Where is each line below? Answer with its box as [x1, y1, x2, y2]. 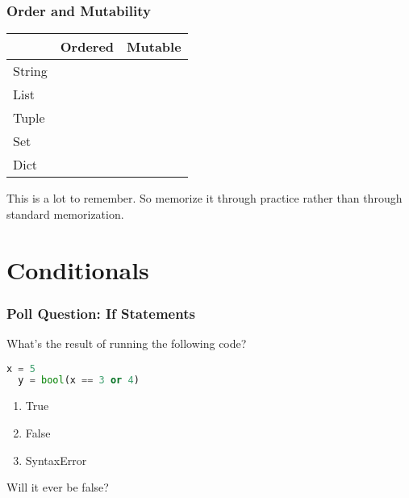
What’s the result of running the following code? [6, 335, 247, 351]
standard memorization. [6, 205, 124, 222]
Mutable [127, 37, 182, 56]
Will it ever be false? [6, 479, 109, 496]
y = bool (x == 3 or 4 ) [18, 375, 140, 387]
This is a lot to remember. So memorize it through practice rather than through [6, 190, 403, 207]
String [13, 61, 48, 81]
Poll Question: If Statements [6, 303, 195, 323]
